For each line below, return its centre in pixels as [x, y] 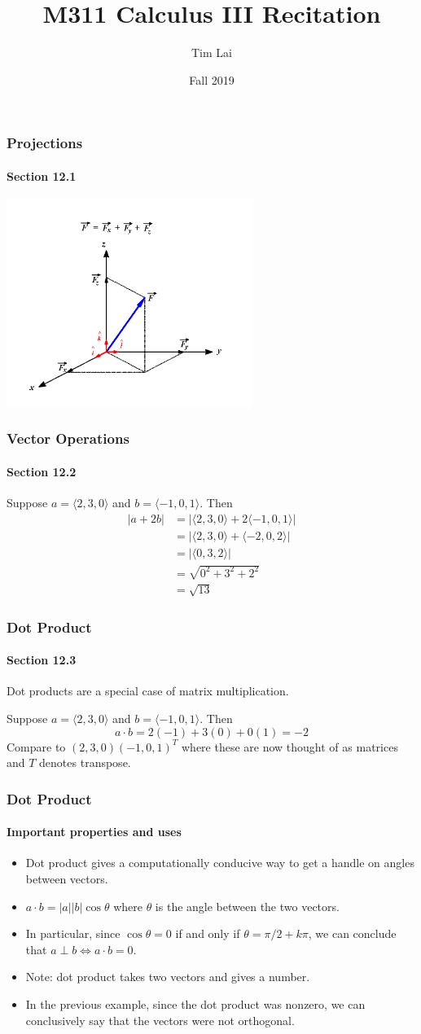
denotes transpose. [85, 762]
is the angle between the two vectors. [247, 906]
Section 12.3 [42, 660]
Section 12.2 [42, 471]
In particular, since [73, 933]
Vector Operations [68, 438]
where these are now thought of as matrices [289, 746]
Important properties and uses [94, 832]
